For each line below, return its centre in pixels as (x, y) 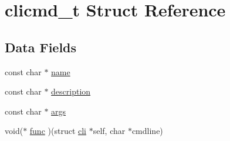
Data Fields (41, 47)
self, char (109, 131)
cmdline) (147, 131)
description (71, 91)
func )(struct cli (58, 131)
